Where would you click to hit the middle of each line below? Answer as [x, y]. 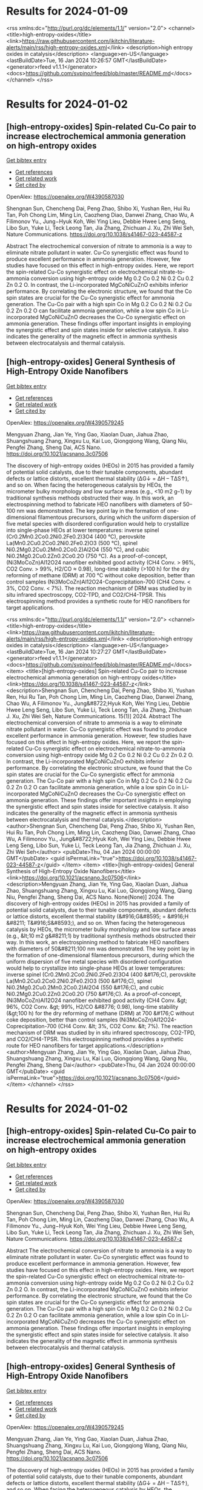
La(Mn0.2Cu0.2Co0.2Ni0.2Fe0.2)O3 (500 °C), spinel [72, 543]
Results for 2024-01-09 [67, 11]
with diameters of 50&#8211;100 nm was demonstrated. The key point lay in [101, 949]
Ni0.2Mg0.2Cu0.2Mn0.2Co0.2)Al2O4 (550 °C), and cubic [78, 549]
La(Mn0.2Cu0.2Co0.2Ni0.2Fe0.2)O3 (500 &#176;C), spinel [79, 981]
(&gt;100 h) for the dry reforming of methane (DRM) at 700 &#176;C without [100, 1013]
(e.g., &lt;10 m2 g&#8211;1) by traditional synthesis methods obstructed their [101, 936]
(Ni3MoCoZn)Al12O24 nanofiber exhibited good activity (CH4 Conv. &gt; [97, 1000]
